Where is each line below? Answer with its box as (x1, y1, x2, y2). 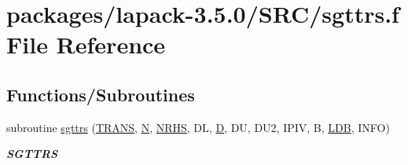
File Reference (6, 28, 166, 60)
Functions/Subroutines (6, 82, 195, 106)
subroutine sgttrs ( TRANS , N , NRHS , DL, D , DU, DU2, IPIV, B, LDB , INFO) (6, 119, 390, 135)
